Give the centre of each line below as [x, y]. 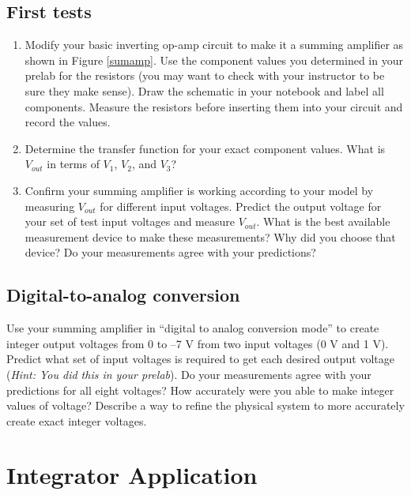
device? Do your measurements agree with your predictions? [170, 252]
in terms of [73, 164]
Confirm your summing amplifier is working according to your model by [199, 190]
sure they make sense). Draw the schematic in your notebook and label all [204, 90]
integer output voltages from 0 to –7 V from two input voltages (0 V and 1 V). [198, 343]
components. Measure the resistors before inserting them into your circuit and [214, 106]
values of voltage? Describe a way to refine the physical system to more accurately [205, 405]
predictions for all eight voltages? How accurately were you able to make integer [200, 390]
